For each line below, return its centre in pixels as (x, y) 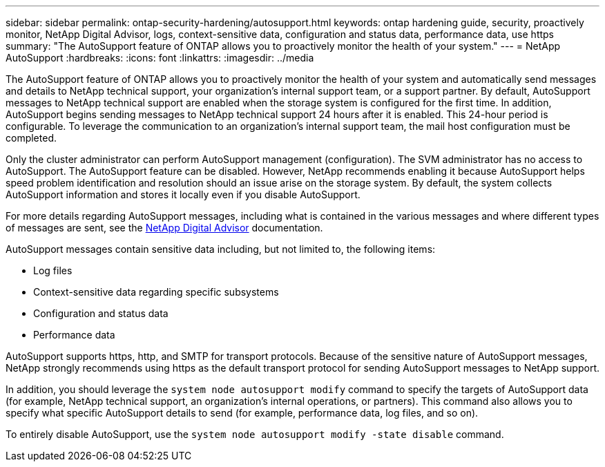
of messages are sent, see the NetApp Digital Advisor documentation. (164, 228)
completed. (31, 138)
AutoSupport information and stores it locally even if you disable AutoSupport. (183, 194)
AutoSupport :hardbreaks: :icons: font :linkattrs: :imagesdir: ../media (160, 58)
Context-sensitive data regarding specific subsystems (156, 292)
